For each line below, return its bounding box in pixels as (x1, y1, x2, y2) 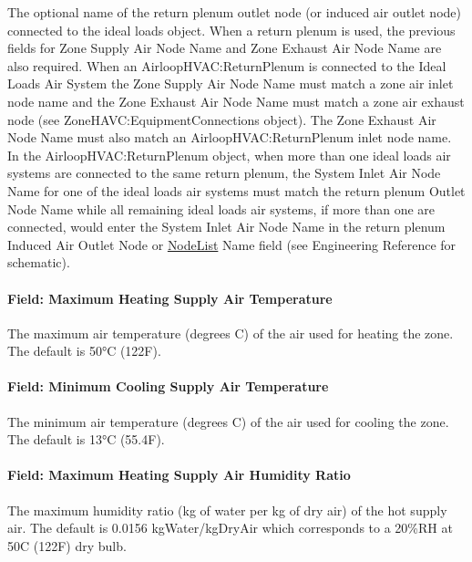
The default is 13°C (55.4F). (7, 430, 165, 449)
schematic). (7, 253, 70, 272)
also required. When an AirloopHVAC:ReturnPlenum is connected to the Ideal (7, 56, 446, 75)
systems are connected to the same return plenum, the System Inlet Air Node (7, 163, 441, 182)
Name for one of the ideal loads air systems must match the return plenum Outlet (7, 181, 466, 200)
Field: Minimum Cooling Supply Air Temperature (7, 377, 329, 396)
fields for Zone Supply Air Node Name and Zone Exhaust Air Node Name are (7, 38, 442, 57)
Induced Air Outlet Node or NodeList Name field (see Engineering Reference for (7, 234, 457, 254)
